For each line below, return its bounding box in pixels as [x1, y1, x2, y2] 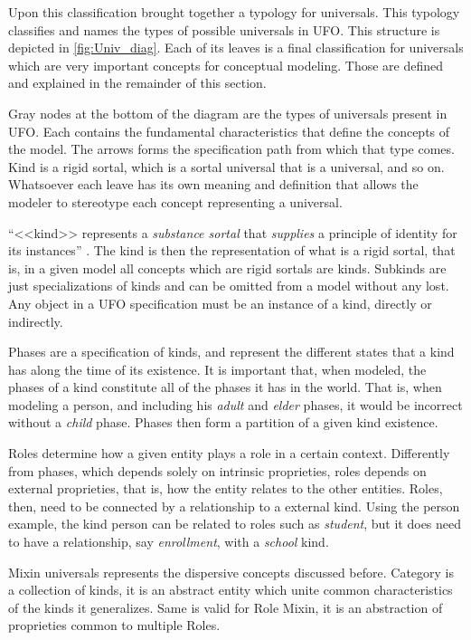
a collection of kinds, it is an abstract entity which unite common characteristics [8, 580, 453, 599]
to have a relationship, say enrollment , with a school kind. [8, 532, 329, 551]
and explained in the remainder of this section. [8, 73, 267, 92]
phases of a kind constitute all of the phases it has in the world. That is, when [8, 377, 442, 396]
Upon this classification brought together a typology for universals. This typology [8, 3, 460, 21]
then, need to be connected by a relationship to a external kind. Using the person [8, 496, 460, 515]
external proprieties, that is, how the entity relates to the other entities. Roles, [8, 479, 443, 498]
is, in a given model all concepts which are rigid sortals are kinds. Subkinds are [8, 258, 447, 277]
